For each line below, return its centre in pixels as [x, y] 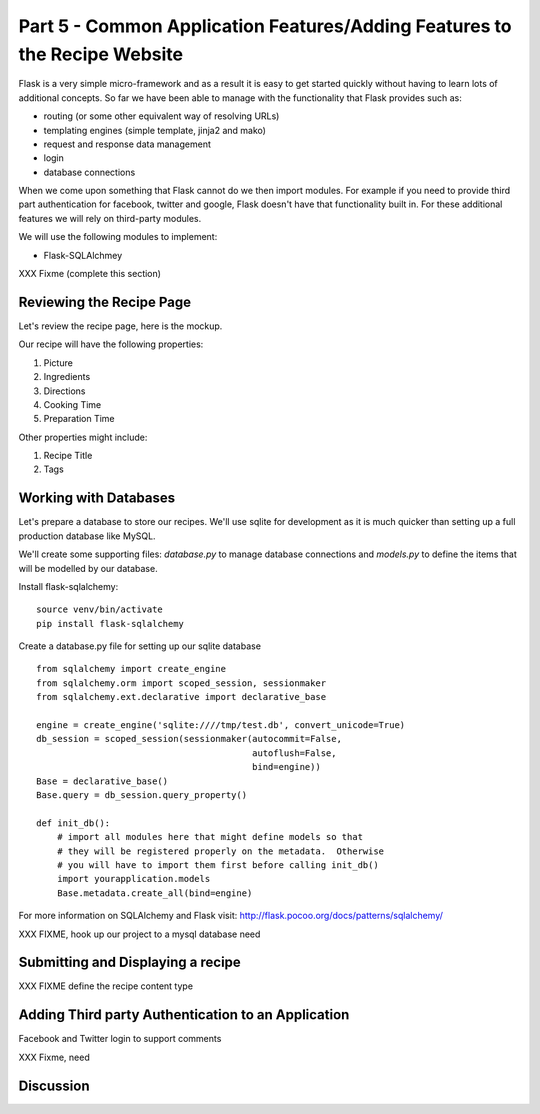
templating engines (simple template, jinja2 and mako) [155, 130]
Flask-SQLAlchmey [83, 255]
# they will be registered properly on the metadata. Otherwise [220, 851]
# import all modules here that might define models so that [210, 837]
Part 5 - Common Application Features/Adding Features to [265, 26]
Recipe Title [68, 456]
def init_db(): [73, 823]
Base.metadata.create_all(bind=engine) [154, 893]
